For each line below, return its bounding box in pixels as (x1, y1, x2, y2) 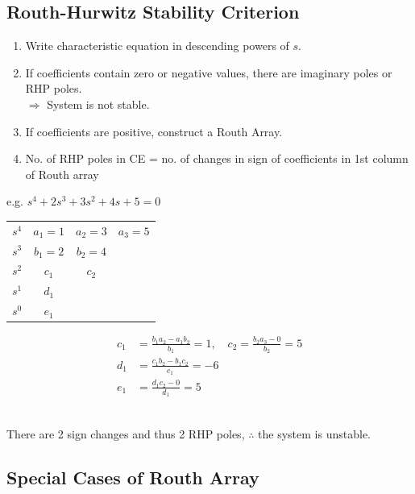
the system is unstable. (258, 425, 371, 442)
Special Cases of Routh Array (6, 464, 259, 489)
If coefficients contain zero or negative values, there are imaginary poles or (25, 64, 392, 81)
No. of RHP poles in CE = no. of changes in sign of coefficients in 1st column (25, 150, 409, 167)
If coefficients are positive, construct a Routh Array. (25, 122, 283, 139)
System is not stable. (47, 95, 150, 112)
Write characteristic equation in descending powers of (25, 37, 289, 54)
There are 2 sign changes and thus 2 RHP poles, (6, 425, 245, 442)
